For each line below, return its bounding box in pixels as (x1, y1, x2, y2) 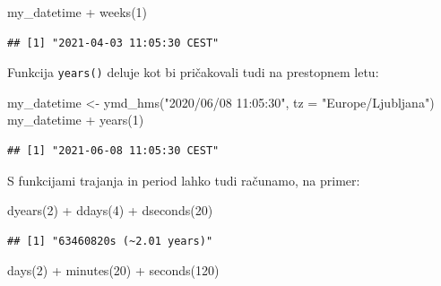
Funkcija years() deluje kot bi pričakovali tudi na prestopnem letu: (7, 63, 379, 82)
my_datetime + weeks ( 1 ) (7, 3, 148, 21)
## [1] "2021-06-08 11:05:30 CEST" (7, 144, 220, 158)
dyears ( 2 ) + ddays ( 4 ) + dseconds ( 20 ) (7, 201, 213, 220)
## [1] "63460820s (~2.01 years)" (7, 234, 213, 247)
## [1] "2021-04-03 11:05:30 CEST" (7, 36, 220, 49)
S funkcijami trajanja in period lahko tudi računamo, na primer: (7, 170, 360, 189)
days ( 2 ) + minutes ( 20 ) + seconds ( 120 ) (7, 261, 220, 280)
